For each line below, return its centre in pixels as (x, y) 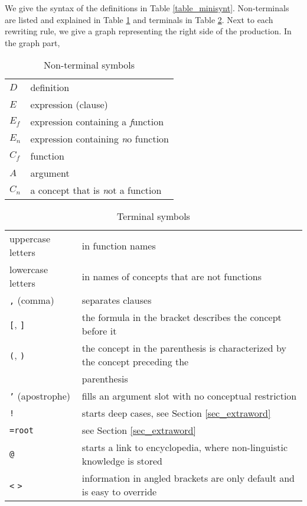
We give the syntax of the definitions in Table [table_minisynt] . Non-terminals (147, 8)
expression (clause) (69, 105)
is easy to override (119, 492)
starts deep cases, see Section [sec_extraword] (176, 413)
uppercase (30, 239)
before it (99, 331)
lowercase (29, 270)
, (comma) (32, 300)
